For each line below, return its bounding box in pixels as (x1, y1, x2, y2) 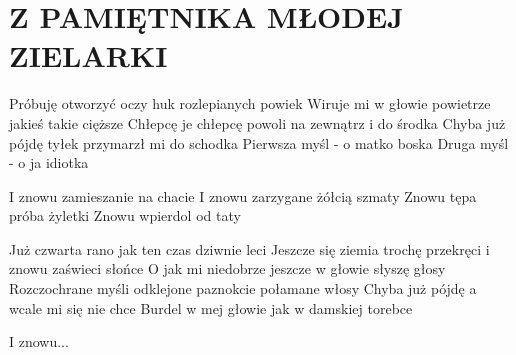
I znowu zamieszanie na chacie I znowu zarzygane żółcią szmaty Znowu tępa (9, 185, 477, 206)
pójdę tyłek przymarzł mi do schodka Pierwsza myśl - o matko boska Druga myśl (9, 132, 509, 153)
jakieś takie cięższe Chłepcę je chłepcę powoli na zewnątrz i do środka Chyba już (9, 112, 506, 133)
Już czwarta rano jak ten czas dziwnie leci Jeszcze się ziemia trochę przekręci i (9, 238, 490, 259)
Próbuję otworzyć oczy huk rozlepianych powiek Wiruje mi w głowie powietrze (9, 93, 491, 114)
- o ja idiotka (9, 152, 89, 173)
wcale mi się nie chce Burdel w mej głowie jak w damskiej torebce (9, 297, 413, 318)
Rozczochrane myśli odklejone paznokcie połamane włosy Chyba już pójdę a (9, 278, 477, 299)
